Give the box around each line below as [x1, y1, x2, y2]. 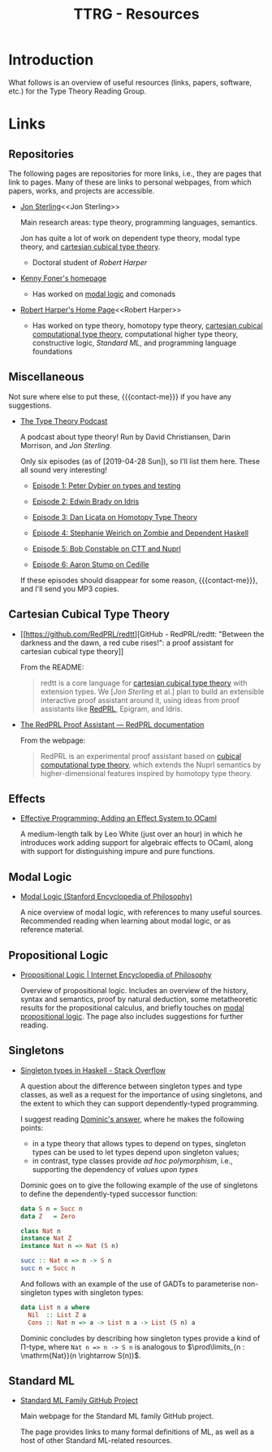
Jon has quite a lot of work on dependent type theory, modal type [19, 233, 241, 242]
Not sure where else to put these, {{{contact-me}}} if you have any [8, 391, 231, 401]
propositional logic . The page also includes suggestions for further [19, 1012, 244, 1021]
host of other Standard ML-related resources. [19, 1436, 173, 1445]
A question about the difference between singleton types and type [19, 1081, 243, 1091]
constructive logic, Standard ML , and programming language [32, 338, 237, 347]
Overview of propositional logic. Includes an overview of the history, [19, 986, 249, 995]
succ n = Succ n [19, 1264, 76, 1273]
